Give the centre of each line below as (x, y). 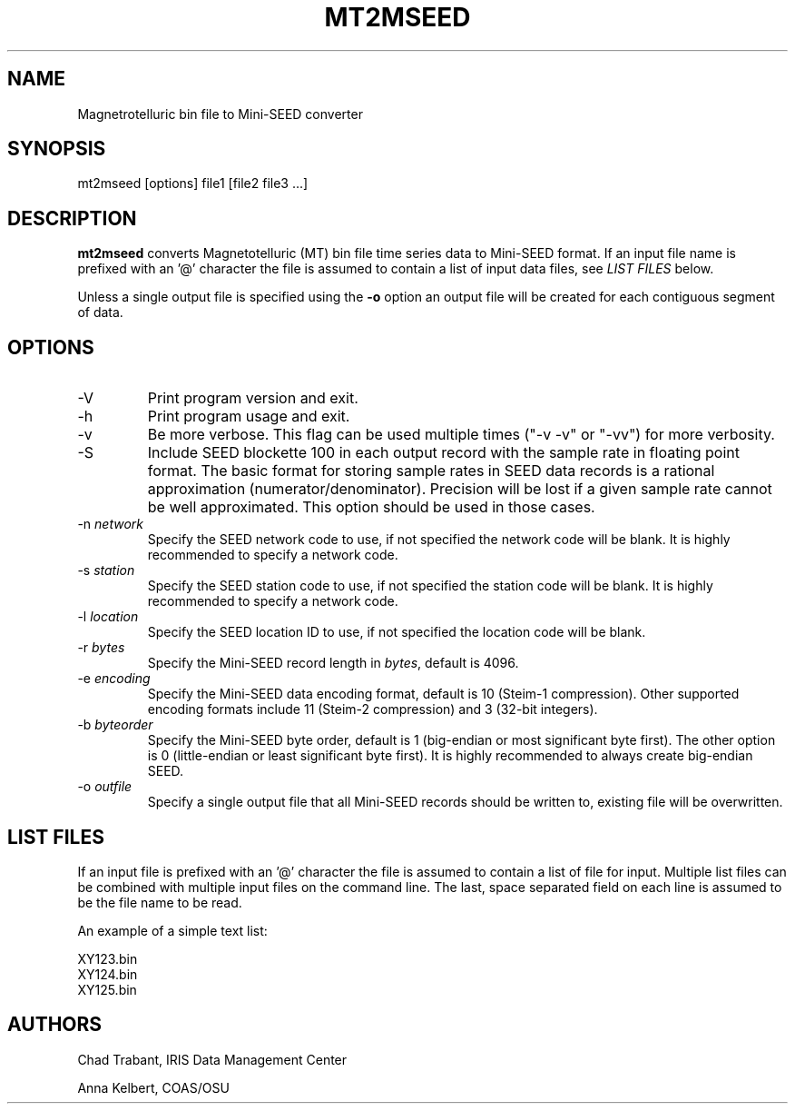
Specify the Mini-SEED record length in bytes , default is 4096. (333, 663)
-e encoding (114, 679)
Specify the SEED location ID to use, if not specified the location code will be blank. (397, 632)
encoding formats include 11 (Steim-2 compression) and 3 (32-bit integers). (373, 709)
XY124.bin (108, 974)
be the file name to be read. (160, 902)
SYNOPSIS (57, 149)
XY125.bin (107, 989)
